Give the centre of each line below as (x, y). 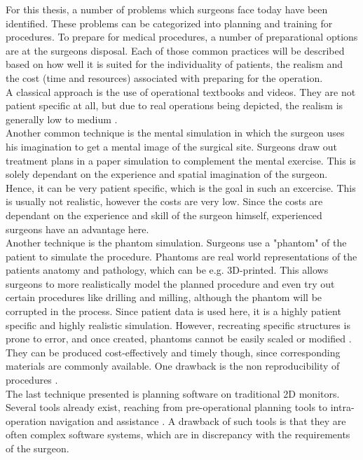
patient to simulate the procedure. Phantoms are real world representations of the (181, 256)
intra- (342, 407)
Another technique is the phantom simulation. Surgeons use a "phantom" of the (176, 243)
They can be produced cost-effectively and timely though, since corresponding (173, 352)
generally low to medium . (62, 119)
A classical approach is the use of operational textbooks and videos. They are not (181, 91)
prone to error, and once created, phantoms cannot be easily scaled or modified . (179, 339)
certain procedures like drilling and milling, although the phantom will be (164, 297)
